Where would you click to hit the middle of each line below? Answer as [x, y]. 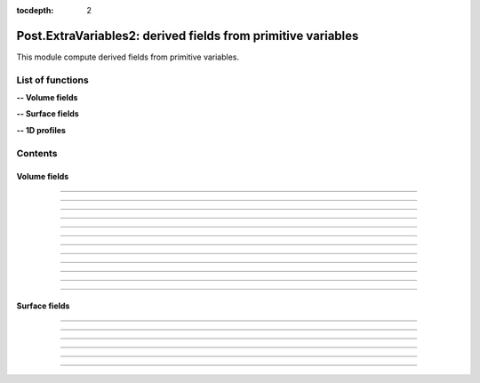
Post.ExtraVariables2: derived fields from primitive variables [188, 36]
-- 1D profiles [41, 130]
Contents [37, 153]
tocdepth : [35, 10]
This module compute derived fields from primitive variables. [128, 57]
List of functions [52, 80]
